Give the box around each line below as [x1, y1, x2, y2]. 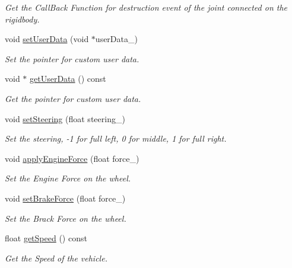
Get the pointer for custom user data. [5, 92, 141, 104]
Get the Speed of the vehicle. [5, 251, 107, 264]
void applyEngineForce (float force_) [5, 152, 139, 164]
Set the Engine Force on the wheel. [5, 172, 131, 184]
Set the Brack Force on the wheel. [5, 212, 126, 224]
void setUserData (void [5, 33, 89, 45]
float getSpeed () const [5, 232, 87, 244]
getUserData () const [30, 72, 106, 85]
